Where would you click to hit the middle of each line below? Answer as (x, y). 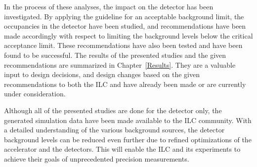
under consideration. (35, 94)
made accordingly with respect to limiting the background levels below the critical (128, 35)
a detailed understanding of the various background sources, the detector (114, 130)
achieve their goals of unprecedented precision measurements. (97, 158)
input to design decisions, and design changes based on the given (102, 74)
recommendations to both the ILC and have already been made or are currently (125, 84)
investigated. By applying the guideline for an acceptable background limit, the (124, 16)
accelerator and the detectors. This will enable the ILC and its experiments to (122, 149)
